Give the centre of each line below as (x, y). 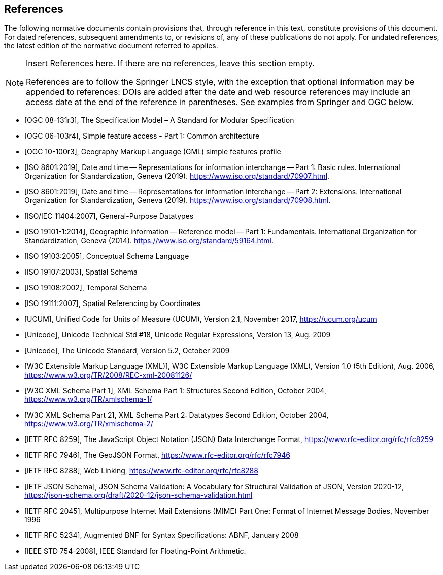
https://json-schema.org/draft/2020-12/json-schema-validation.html (139, 495)
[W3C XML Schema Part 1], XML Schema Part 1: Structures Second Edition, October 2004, (175, 391)
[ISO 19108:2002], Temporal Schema (86, 288)
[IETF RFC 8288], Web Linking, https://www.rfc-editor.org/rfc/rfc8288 (141, 471)
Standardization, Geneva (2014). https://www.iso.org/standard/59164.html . (149, 241)
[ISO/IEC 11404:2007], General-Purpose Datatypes (109, 216)
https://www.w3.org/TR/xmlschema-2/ (89, 424)
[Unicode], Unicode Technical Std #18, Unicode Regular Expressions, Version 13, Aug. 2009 (178, 335)
